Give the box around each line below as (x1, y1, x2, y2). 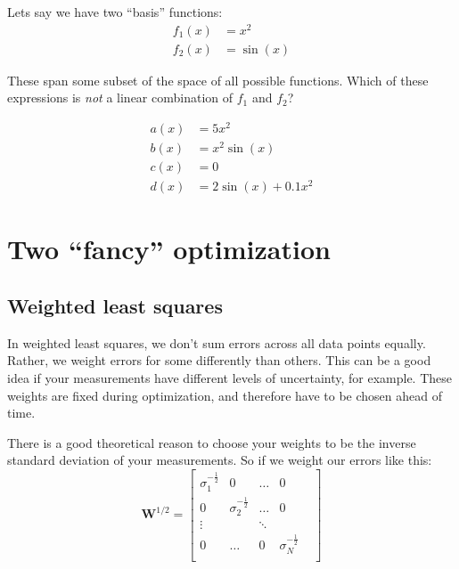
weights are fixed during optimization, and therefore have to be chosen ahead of (7, 386, 442, 404)
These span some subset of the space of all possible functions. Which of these (7, 70, 429, 89)
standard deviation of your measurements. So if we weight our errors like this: (7, 451, 432, 469)
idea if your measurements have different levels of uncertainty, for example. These (7, 369, 453, 387)
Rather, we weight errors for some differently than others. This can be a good (7, 351, 431, 370)
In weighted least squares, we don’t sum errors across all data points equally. (7, 333, 426, 352)
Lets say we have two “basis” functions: (7, 3, 223, 20)
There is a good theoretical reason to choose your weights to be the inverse (7, 433, 416, 451)
